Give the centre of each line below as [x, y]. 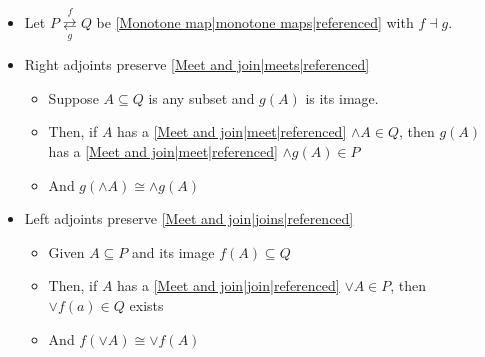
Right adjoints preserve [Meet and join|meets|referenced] [197, 64]
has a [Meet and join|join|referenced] [228, 285]
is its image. [342, 97]
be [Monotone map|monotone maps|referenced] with [255, 21]
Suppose [73, 97]
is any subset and [201, 97]
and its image [173, 251]
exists [146, 304]
